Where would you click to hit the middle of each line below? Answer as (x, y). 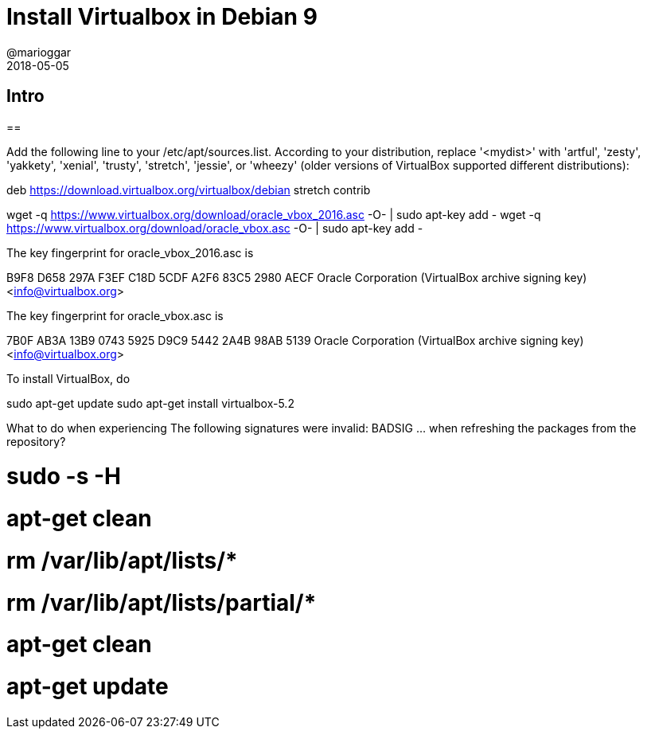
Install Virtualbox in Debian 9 (162, 17)
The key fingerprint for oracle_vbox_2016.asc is (130, 252)
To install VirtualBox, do (68, 378)
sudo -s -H (64, 477)
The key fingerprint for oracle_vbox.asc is (115, 315)
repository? (36, 441)
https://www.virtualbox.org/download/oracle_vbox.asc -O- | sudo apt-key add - (215, 228)
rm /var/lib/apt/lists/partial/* (162, 602)
